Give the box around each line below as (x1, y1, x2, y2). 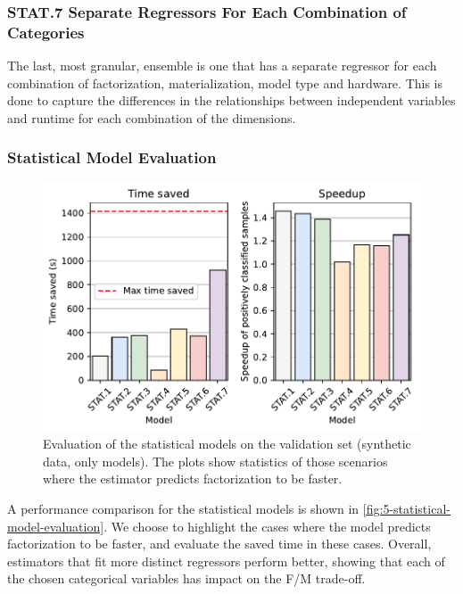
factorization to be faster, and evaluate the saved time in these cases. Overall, (7, 534, 432, 553)
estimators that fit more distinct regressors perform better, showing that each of (7, 551, 445, 570)
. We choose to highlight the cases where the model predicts (103, 516, 431, 535)
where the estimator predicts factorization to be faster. (43, 469, 343, 488)
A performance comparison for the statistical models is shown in (7, 499, 360, 517)
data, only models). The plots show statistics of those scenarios (43, 451, 388, 470)
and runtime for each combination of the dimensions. (7, 108, 296, 127)
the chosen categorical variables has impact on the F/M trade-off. (7, 569, 366, 588)
